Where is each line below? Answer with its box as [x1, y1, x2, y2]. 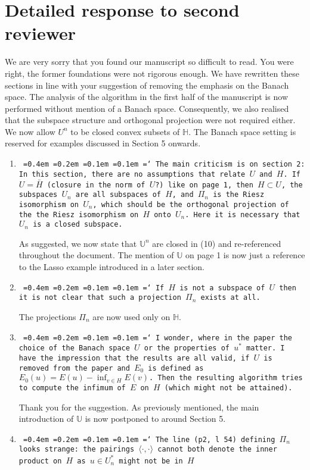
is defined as [148, 364, 204, 372]
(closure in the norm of [46, 180, 145, 189]
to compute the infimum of [18, 383, 126, 392]
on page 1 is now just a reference [185, 249, 305, 261]
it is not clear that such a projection [18, 293, 181, 302]
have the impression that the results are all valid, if [18, 353, 250, 362]
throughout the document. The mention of [18, 249, 174, 261]
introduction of [18, 412, 74, 425]
